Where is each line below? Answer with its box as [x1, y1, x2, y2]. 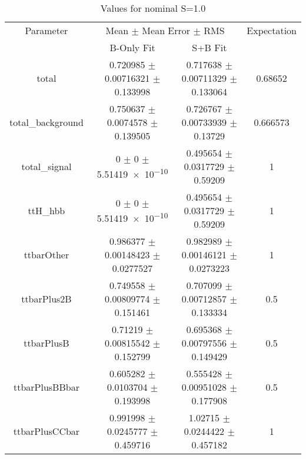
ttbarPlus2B [21, 292, 72, 305]
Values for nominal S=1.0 [100, 1, 206, 15]
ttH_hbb [28, 204, 65, 217]
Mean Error [142, 24, 191, 37]
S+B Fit [192, 41, 227, 54]
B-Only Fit [109, 41, 155, 54]
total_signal [21, 159, 72, 173]
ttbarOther [24, 248, 69, 261]
